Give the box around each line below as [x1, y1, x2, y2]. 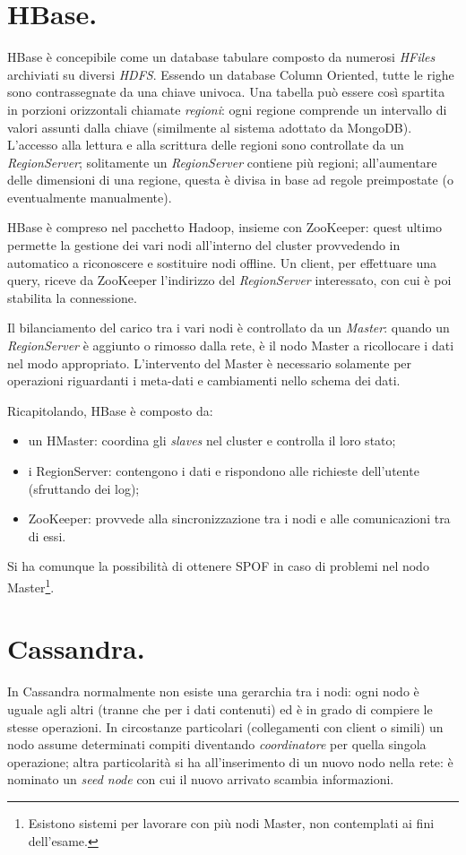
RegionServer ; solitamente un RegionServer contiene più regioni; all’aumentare [7, 152, 437, 171]
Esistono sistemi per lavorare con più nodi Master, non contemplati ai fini [28, 813, 435, 832]
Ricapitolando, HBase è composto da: [7, 401, 213, 419]
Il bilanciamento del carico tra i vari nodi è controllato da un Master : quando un [7, 318, 450, 337]
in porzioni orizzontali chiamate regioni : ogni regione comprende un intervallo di [7, 99, 447, 118]
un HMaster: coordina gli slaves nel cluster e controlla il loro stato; [28, 431, 396, 450]
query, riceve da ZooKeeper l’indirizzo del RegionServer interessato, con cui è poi [7, 271, 452, 289]
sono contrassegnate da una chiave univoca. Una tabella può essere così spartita [7, 82, 445, 101]
